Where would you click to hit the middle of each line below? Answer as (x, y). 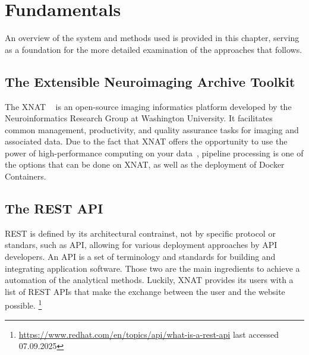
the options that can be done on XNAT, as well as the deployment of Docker (145, 164)
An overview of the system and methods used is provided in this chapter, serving (152, 38)
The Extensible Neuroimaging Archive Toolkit (150, 81)
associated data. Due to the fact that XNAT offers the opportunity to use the (146, 141)
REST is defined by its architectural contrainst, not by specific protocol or (140, 233)
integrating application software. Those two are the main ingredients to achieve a (152, 268)
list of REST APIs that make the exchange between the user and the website (145, 291)
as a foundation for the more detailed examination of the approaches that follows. (154, 49)
